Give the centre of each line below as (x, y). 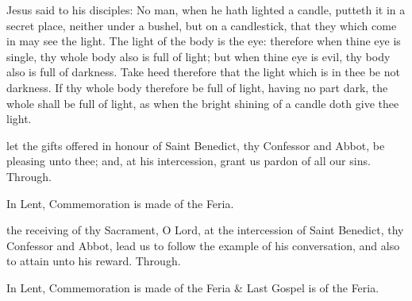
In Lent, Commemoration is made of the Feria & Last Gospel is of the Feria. (193, 287)
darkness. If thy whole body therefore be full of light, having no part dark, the (197, 87)
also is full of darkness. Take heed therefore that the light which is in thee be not (203, 72)
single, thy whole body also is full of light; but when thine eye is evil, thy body (198, 56)
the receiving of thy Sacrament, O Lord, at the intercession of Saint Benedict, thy (205, 230)
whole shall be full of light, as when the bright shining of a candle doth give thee (203, 103)
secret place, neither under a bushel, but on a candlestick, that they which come (202, 25)
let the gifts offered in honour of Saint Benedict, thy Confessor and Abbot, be (196, 145)
